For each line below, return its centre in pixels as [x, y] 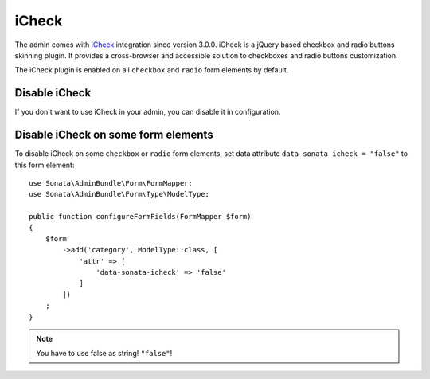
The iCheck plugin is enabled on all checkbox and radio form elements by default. [152, 70]
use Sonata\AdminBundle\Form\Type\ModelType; [119, 194]
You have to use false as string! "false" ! [104, 354]
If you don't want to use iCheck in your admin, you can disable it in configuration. [148, 112]
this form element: [45, 165]
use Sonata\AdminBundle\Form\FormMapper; [111, 183]
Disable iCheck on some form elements [114, 135]
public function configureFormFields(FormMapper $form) [140, 217]
